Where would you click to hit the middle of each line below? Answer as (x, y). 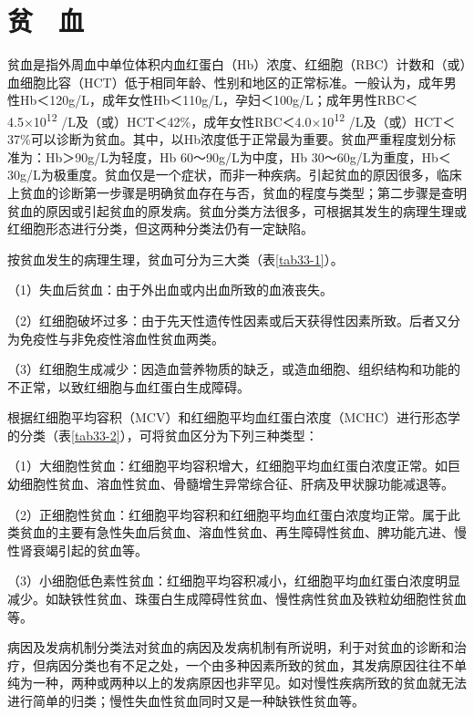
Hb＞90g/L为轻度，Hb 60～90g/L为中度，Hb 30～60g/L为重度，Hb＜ (248, 156)
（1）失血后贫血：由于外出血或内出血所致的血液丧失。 (170, 290)
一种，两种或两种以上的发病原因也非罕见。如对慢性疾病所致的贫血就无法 (249, 683)
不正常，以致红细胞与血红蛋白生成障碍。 (129, 386)
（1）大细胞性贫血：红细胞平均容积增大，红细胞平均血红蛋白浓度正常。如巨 (234, 466)
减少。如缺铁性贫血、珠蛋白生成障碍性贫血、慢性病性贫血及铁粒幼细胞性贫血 (237, 599)
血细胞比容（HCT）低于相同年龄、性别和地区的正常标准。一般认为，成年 (226, 82)
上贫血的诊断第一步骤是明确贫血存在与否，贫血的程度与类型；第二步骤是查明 (237, 192)
